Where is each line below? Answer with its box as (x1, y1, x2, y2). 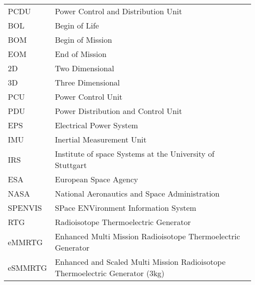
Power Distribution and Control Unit (54, 105, 182, 116)
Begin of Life (54, 20, 99, 31)
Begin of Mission (54, 34, 112, 45)
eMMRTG (8, 236, 43, 248)
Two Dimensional (54, 62, 114, 74)
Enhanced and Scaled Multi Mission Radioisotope (54, 256, 226, 267)
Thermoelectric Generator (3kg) (54, 267, 165, 279)
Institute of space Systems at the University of (54, 148, 215, 159)
